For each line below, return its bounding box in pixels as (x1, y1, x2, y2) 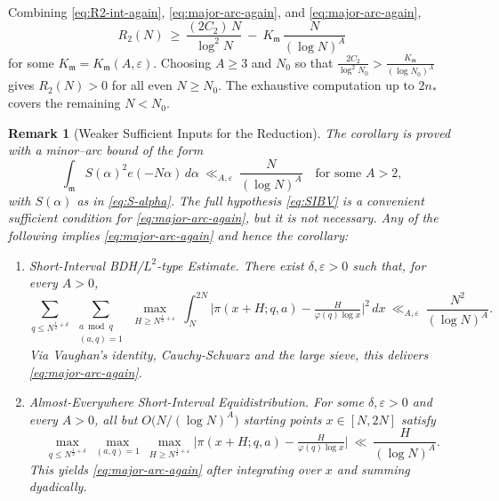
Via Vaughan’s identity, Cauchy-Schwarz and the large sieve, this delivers (28, 345, 429, 364)
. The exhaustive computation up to (218, 76, 414, 94)
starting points (243, 409, 322, 428)
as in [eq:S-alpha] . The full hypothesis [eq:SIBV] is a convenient (76, 190, 424, 209)
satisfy (401, 409, 436, 428)
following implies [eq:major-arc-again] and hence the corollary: (8, 225, 349, 244)
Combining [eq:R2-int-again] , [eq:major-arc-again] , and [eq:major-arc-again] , (8, 2, 422, 20)
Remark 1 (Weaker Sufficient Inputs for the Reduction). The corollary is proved (8, 123, 451, 141)
